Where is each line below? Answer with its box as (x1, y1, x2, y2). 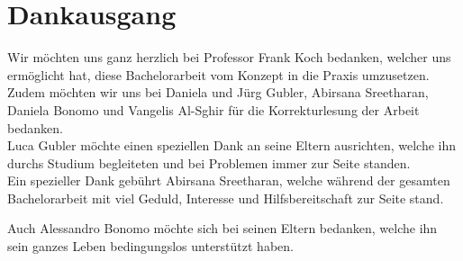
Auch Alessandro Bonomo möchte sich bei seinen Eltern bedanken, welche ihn (7, 219, 438, 238)
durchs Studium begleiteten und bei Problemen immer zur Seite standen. (7, 153, 411, 172)
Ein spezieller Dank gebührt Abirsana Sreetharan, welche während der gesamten (7, 171, 450, 190)
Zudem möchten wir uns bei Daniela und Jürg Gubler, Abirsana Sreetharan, (7, 83, 429, 102)
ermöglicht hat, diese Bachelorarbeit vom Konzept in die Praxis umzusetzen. (7, 65, 430, 84)
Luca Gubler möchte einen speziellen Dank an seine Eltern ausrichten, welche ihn (7, 136, 457, 155)
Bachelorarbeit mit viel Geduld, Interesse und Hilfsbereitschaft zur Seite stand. (7, 188, 444, 207)
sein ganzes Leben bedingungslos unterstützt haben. (7, 237, 294, 256)
